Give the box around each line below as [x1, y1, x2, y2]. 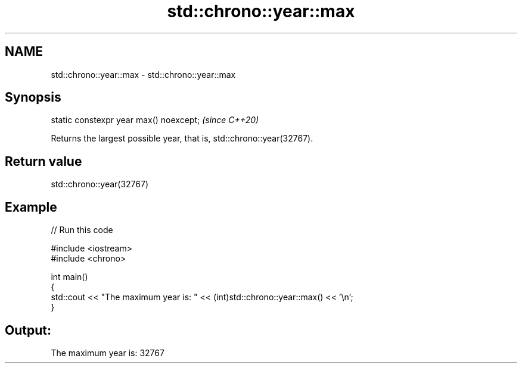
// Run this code [51, 225, 113, 235]
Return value [5, 153, 82, 169]
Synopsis [5, 90, 61, 105]
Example [5, 199, 57, 215]
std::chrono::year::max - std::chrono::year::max [51, 69, 236, 80]
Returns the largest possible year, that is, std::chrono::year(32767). [51, 133, 313, 144]
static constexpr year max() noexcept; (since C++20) [51, 115, 259, 125]
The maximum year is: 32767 [51, 347, 164, 358]
